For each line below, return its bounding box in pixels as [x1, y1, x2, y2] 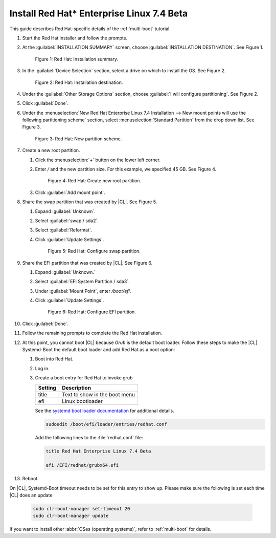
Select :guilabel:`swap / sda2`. [35, 218, 99, 224]
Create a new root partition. [22, 147, 80, 154]
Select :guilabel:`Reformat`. [35, 227, 93, 233]
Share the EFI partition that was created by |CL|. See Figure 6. [22, 260, 153, 266]
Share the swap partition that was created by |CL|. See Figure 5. [22, 199, 157, 205]
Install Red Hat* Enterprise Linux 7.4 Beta [9, 8, 188, 19]
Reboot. [22, 476, 39, 482]
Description [62, 384, 91, 391]
